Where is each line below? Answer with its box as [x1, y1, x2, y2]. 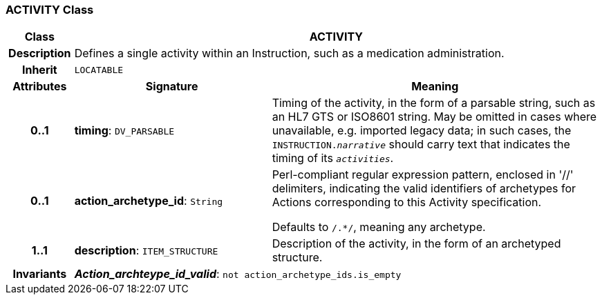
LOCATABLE [74, 64, 124, 75]
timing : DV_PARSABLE [74, 123, 175, 138]
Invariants [12, 267, 67, 281]
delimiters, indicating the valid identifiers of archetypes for [272, 181, 576, 196]
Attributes [12, 79, 67, 94]
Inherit [21, 63, 57, 77]
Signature [145, 79, 198, 94]
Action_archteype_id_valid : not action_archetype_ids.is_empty [74, 267, 402, 281]
